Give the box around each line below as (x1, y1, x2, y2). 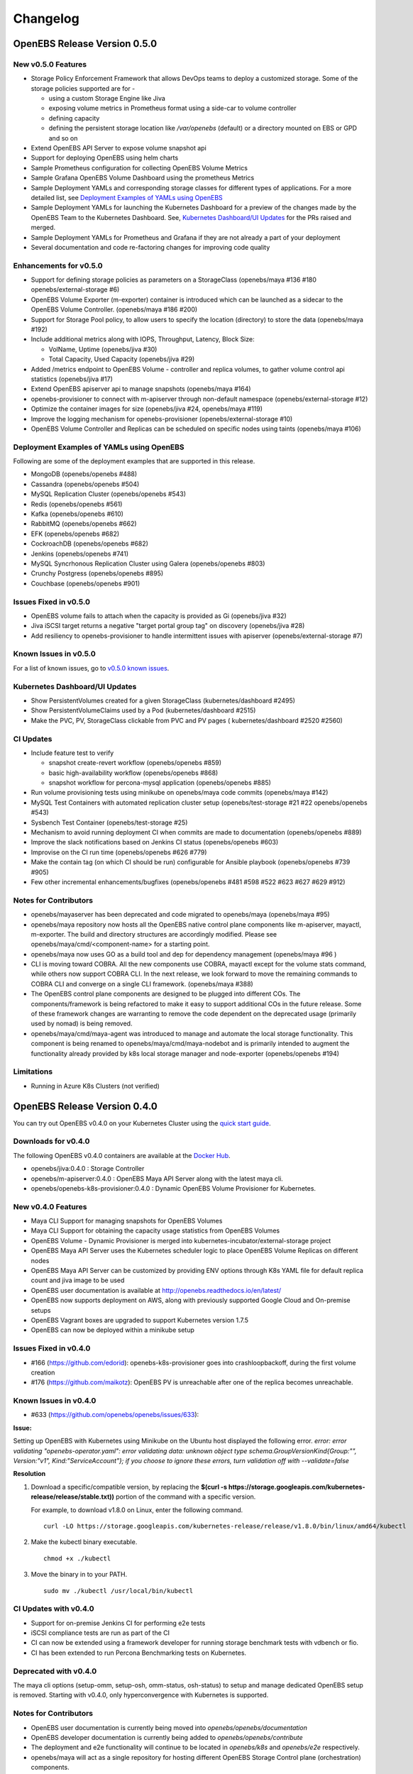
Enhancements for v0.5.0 (13, 260, 103, 270)
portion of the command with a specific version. (116, 1492, 256, 1501)
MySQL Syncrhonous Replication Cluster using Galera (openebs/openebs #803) (31, 559, 265, 568)
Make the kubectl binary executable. (31, 1538, 138, 1546)
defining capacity (48, 114, 100, 122)
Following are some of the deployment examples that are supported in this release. (13, 457, 255, 465)
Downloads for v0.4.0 (13, 1136, 90, 1146)
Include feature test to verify (31, 749, 114, 757)
